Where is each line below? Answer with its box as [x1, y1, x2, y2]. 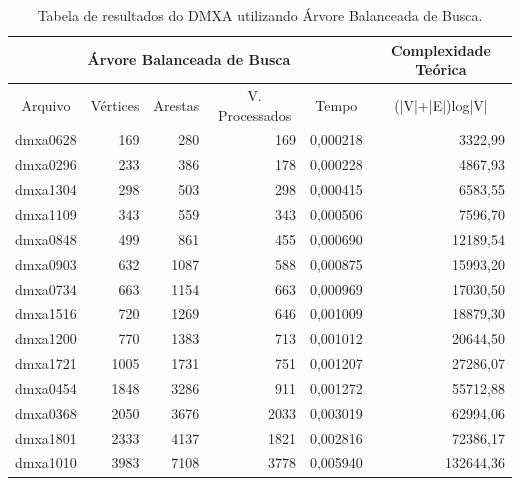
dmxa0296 [15, 154, 77, 175]
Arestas [153, 94, 200, 115]
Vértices [90, 94, 140, 115]
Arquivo [21, 94, 71, 115]
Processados [217, 104, 292, 125]
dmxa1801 [15, 427, 77, 448]
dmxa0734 [15, 278, 77, 299]
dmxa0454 [15, 377, 77, 398]
